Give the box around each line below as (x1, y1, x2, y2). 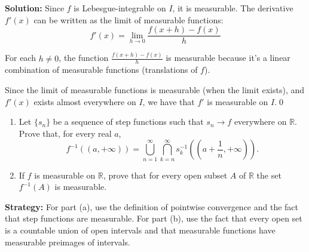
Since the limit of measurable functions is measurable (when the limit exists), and (5, 83, 305, 96)
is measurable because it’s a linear (166, 51, 290, 64)
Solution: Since (5, 2, 65, 14)
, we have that (142, 95, 195, 107)
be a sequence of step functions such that (53, 115, 204, 128)
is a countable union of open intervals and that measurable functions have (5, 224, 276, 236)
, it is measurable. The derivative (172, 2, 293, 14)
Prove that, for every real (19, 127, 112, 139)
